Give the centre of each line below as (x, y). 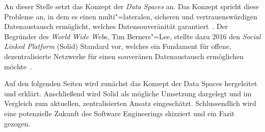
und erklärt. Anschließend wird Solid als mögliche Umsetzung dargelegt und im (128, 93)
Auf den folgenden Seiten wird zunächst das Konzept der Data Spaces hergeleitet (131, 83)
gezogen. (17, 123)
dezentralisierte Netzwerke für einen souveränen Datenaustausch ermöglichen (124, 56)
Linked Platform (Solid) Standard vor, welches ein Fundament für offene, (118, 46)
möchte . (18, 66)
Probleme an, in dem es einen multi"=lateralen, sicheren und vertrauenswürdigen (131, 16)
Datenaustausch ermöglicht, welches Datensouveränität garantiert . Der (116, 26)
